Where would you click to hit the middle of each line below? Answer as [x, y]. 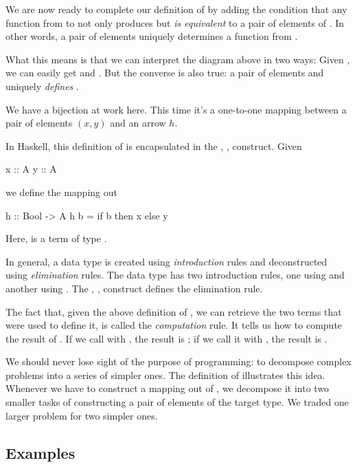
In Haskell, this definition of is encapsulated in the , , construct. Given [154, 145]
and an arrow [138, 123]
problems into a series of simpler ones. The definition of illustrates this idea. [165, 374]
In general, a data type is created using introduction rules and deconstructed [166, 261]
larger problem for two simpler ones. [82, 415]
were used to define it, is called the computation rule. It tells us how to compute [174, 325]
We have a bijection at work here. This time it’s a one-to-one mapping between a [176, 109]
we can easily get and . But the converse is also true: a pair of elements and [165, 73]
